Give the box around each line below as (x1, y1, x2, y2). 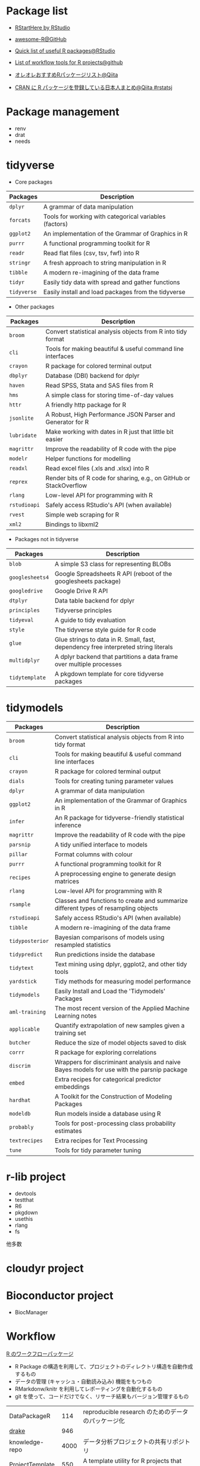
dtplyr (9, 597, 28, 604)
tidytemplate (9, 674, 46, 681)
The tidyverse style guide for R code (54, 625, 157, 634)
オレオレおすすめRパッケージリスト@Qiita (14, 71, 118, 78)
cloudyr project (6, 1262, 85, 1275)
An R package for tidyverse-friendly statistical (54, 813, 185, 821)
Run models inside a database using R (54, 1109, 161, 1117)
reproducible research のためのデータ (83, 1407, 189, 1416)
